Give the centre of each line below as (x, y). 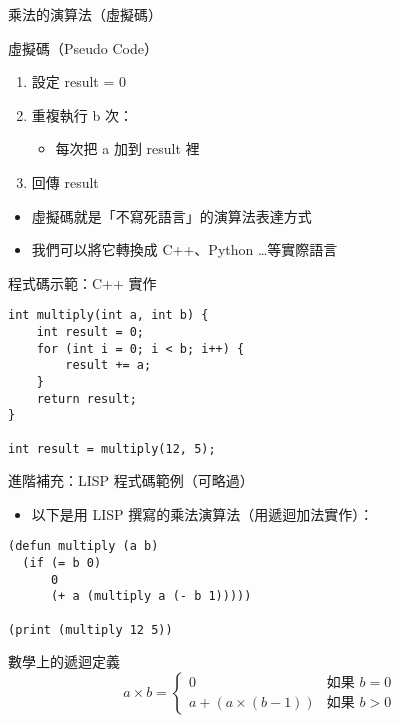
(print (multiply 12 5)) (90, 629)
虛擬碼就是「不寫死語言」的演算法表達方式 (171, 215)
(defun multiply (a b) (83, 546)
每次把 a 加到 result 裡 (127, 148)
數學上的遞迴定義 (64, 661)
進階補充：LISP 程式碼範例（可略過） (131, 480)
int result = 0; (90, 332)
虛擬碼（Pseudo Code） (83, 47)
